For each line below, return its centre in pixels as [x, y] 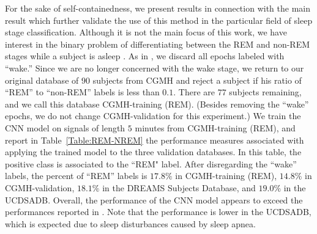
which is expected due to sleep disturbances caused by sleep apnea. [130, 223]
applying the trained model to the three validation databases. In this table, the [153, 152]
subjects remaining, [265, 92]
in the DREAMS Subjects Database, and [179, 187]
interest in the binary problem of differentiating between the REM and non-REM [158, 44]
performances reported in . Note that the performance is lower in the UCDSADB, [158, 212]
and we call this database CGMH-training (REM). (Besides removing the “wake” [157, 104]
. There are [194, 92]
